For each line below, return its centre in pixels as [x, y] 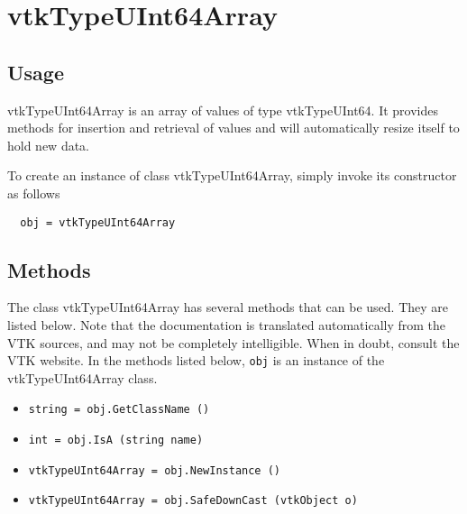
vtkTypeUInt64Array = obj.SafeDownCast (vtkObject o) [193, 501]
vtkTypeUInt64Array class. [82, 377]
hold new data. [49, 145]
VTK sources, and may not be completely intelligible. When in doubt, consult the [233, 342]
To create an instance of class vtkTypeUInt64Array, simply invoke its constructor [232, 175]
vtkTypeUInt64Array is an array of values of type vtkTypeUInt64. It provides [223, 110]
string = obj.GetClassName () [119, 410]
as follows [34, 193]
